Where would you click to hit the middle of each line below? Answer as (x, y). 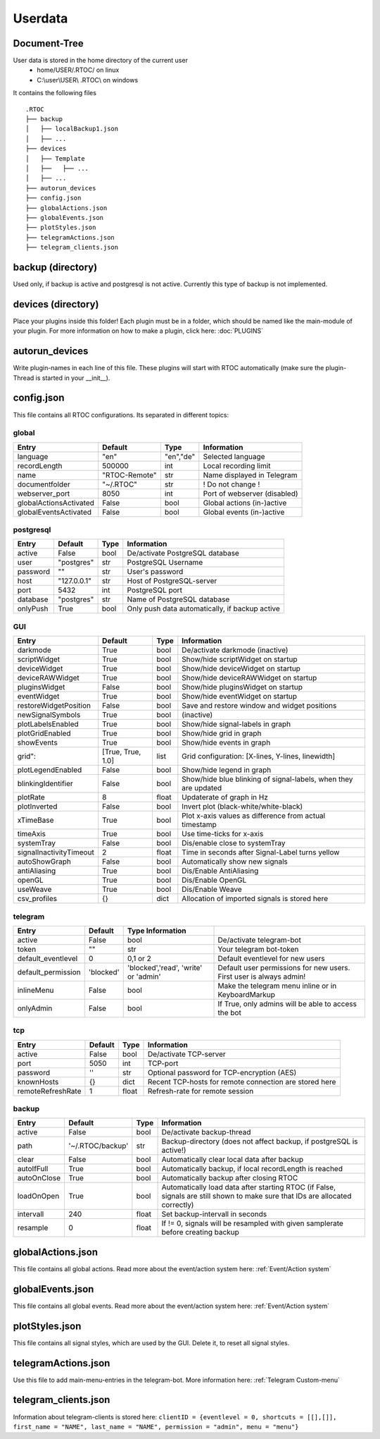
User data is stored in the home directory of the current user (100, 61)
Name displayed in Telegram (250, 474)
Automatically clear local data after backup (233, 1160)
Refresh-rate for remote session (201, 1091)
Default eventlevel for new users (271, 958)
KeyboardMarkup (247, 994)
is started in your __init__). (73, 378)
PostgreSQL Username (165, 563)
